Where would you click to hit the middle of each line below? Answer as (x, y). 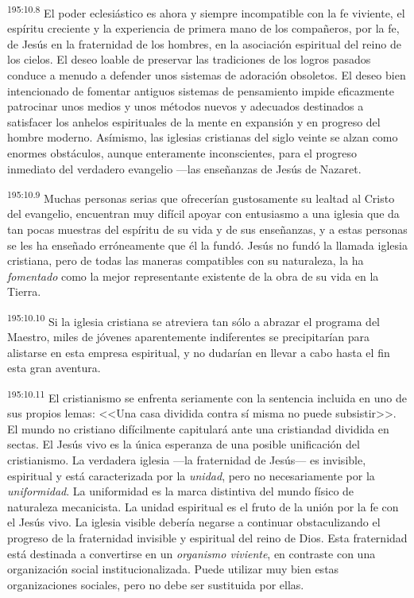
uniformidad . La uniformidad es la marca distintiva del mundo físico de (181, 491)
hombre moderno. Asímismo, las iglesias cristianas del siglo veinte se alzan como (203, 137)
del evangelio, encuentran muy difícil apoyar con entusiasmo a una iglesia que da (203, 214)
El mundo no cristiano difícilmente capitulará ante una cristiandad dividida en (198, 428)
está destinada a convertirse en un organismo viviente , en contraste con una (192, 553)
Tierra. (24, 291)
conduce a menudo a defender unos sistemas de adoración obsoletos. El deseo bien (207, 75)
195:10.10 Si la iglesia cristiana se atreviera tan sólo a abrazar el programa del (194, 320)
